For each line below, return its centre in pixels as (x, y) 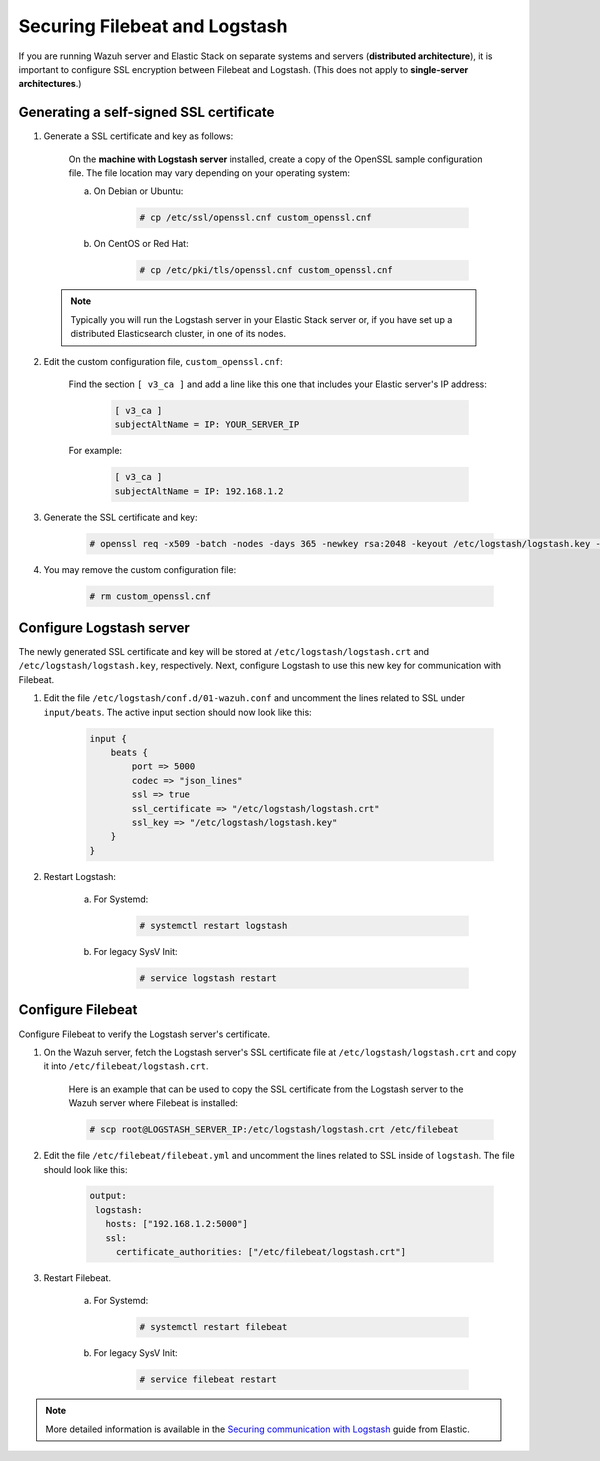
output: (108, 1196)
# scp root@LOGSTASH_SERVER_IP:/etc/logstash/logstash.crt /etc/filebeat (274, 1129)
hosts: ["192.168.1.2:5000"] (177, 1224)
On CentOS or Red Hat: (141, 244)
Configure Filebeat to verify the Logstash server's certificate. (144, 1034)
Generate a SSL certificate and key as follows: (138, 136)
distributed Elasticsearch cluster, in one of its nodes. (178, 334)
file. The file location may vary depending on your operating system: (209, 173)
